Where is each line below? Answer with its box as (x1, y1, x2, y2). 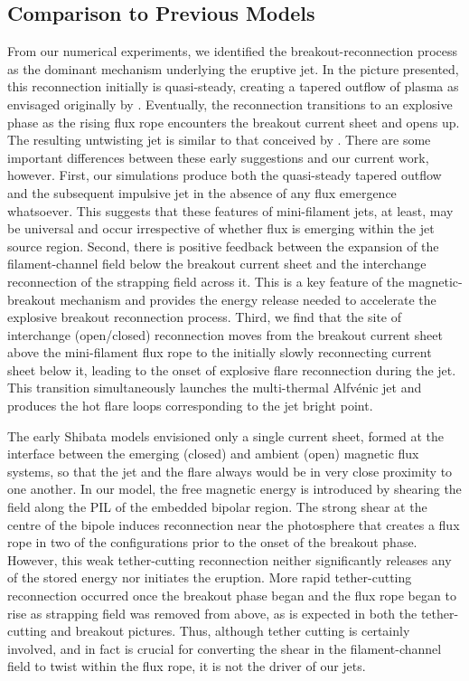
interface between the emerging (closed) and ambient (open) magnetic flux (7, 444, 419, 463)
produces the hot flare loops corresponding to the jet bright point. (7, 396, 373, 415)
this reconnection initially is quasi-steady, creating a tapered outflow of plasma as (7, 77, 459, 96)
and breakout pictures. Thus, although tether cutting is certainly (51, 621, 410, 640)
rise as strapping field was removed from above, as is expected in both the (7, 603, 417, 622)
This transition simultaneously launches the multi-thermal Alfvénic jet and (7, 378, 422, 397)
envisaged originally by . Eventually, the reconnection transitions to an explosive (7, 94, 453, 113)
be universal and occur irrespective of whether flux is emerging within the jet (7, 219, 435, 238)
